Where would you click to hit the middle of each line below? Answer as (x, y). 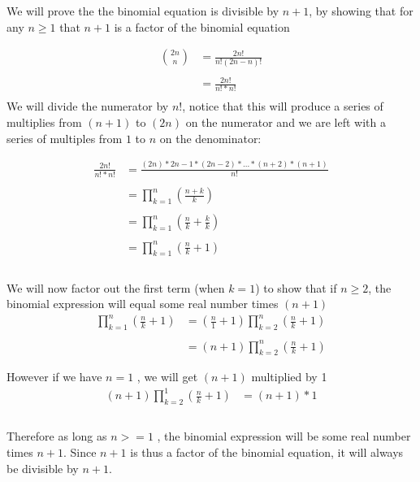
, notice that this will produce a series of (283, 106)
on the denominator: (210, 138)
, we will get (167, 377)
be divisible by (43, 468)
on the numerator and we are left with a (286, 122)
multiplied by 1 (289, 377)
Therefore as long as (57, 436)
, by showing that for (361, 11)
